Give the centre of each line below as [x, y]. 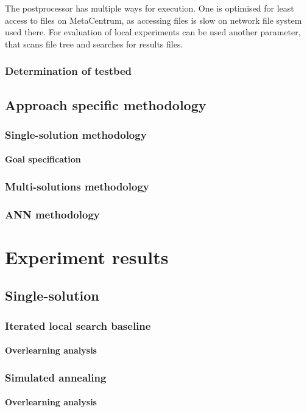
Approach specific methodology [106, 104]
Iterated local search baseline [78, 325]
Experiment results [87, 257]
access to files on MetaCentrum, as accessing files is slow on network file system [153, 20]
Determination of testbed [69, 71]
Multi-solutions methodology [77, 186]
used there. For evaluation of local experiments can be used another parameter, [153, 32]
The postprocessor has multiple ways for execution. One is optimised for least [150, 8]
